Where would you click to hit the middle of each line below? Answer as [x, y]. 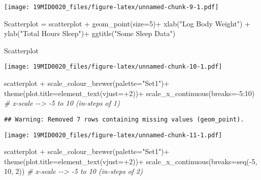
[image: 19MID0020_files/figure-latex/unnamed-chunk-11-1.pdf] [113, 135]
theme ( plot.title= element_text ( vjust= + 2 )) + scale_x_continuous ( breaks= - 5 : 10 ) [129, 93]
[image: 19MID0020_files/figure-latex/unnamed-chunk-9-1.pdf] [111, 7]
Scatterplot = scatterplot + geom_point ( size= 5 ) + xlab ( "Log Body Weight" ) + [127, 23]
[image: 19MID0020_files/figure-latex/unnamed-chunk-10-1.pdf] [113, 67]
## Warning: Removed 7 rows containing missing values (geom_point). [124, 119]
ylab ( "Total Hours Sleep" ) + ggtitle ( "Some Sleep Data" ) [90, 33]
